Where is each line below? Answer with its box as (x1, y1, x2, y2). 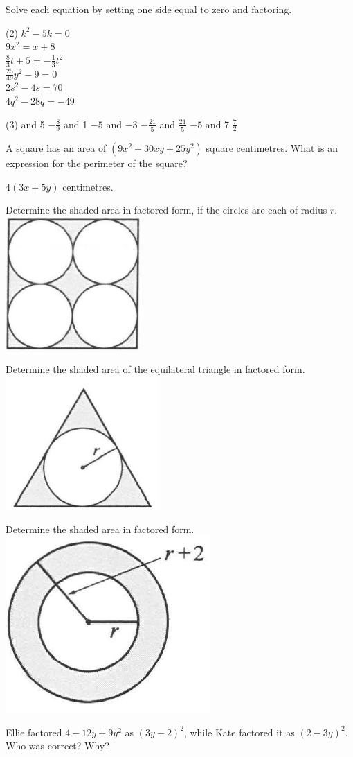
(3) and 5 (6, 116, 45, 131)
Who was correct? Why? (6, 738, 109, 753)
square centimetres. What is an (206, 140, 338, 155)
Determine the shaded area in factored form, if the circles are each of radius (6, 202, 327, 217)
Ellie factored (6, 724, 62, 739)
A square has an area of (6, 140, 107, 155)
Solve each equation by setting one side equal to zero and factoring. (6, 2, 292, 16)
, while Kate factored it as (183, 724, 295, 739)
